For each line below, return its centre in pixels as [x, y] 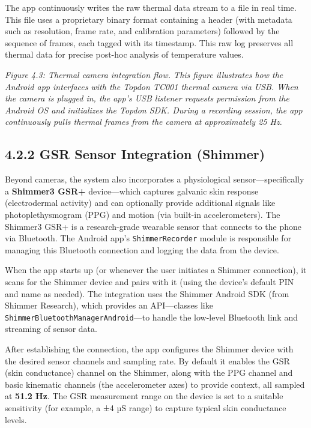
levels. [16, 419]
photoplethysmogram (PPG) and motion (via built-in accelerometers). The [143, 214]
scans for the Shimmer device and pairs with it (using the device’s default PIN [149, 281]
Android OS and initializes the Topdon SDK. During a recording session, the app [154, 110]
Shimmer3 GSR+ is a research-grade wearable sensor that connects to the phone [153, 226]
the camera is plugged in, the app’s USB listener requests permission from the [147, 98]
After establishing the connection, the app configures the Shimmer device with [149, 348]
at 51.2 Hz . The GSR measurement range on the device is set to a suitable [144, 396]
